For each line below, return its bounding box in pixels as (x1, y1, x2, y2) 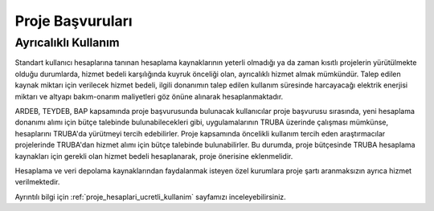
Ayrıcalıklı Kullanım (14, 35, 120, 50)
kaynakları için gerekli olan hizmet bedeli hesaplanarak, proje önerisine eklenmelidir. (14, 151, 293, 160)
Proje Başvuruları (14, 12, 133, 30)
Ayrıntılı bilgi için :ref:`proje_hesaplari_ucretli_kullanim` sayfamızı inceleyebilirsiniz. (14, 192, 287, 201)
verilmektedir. (14, 177, 60, 187)
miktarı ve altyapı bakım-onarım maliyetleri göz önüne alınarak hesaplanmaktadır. (14, 91, 284, 101)
